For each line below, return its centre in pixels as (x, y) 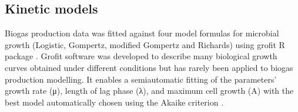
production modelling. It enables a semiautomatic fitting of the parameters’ (141, 79)
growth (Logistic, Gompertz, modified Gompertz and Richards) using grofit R (145, 44)
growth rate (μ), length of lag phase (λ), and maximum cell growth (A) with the (149, 91)
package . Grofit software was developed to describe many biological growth (141, 56)
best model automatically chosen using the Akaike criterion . (114, 102)
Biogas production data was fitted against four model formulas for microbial (142, 33)
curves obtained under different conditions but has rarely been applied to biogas (149, 67)
